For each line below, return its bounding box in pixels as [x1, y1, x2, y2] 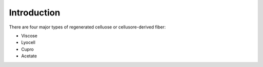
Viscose [21, 33, 38, 39]
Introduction [9, 7, 60, 18]
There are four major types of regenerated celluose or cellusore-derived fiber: [9, 24, 166, 30]
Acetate [21, 53, 37, 59]
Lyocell [21, 40, 36, 45]
